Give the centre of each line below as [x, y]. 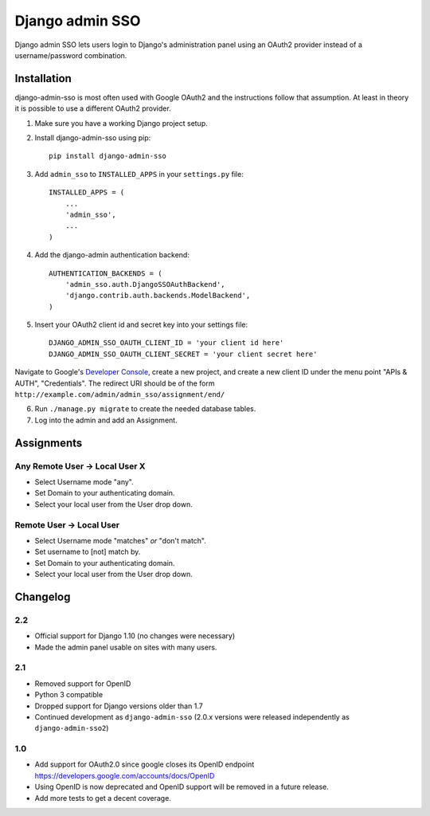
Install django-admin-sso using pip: [93, 138]
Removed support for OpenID [83, 683]
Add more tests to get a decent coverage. [103, 798]
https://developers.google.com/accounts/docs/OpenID [125, 775]
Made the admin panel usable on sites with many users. [126, 647]
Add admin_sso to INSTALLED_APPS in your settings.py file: [139, 174]
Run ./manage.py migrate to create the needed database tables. [145, 409]
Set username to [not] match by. [88, 552]
